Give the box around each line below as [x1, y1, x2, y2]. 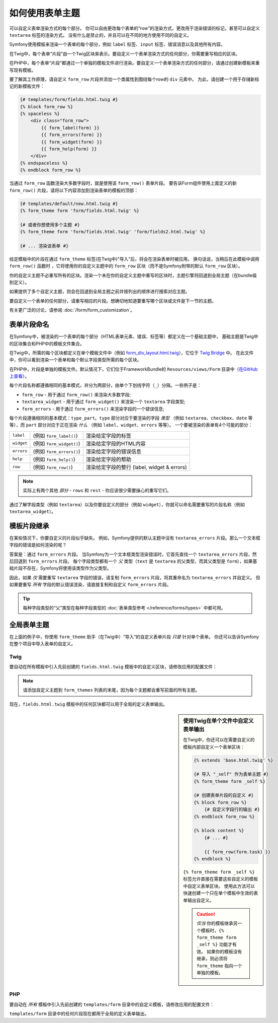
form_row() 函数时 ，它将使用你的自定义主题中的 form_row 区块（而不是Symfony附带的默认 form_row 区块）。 [9, 263, 243, 269]
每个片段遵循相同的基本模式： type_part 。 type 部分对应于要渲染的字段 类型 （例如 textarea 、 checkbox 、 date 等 [9, 415, 253, 421]
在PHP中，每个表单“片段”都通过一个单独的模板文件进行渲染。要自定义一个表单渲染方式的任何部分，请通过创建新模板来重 [9, 60, 260, 66]
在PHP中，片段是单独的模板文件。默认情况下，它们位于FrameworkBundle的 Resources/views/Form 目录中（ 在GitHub [9, 366, 258, 372]
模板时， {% [201, 927, 224, 933]
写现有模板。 [9, 67, 36, 73]
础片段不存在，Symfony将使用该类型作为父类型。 [9, 565, 112, 571]
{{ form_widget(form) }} [41, 139, 103, 145]
